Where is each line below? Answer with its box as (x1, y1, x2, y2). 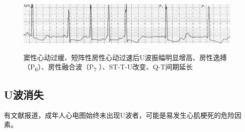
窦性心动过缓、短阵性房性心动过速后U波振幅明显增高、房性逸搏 (23, 52, 227, 62)
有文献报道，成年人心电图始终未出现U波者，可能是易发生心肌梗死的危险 (4, 110, 235, 120)
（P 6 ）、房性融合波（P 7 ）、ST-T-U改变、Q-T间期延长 (23, 62, 193, 73)
